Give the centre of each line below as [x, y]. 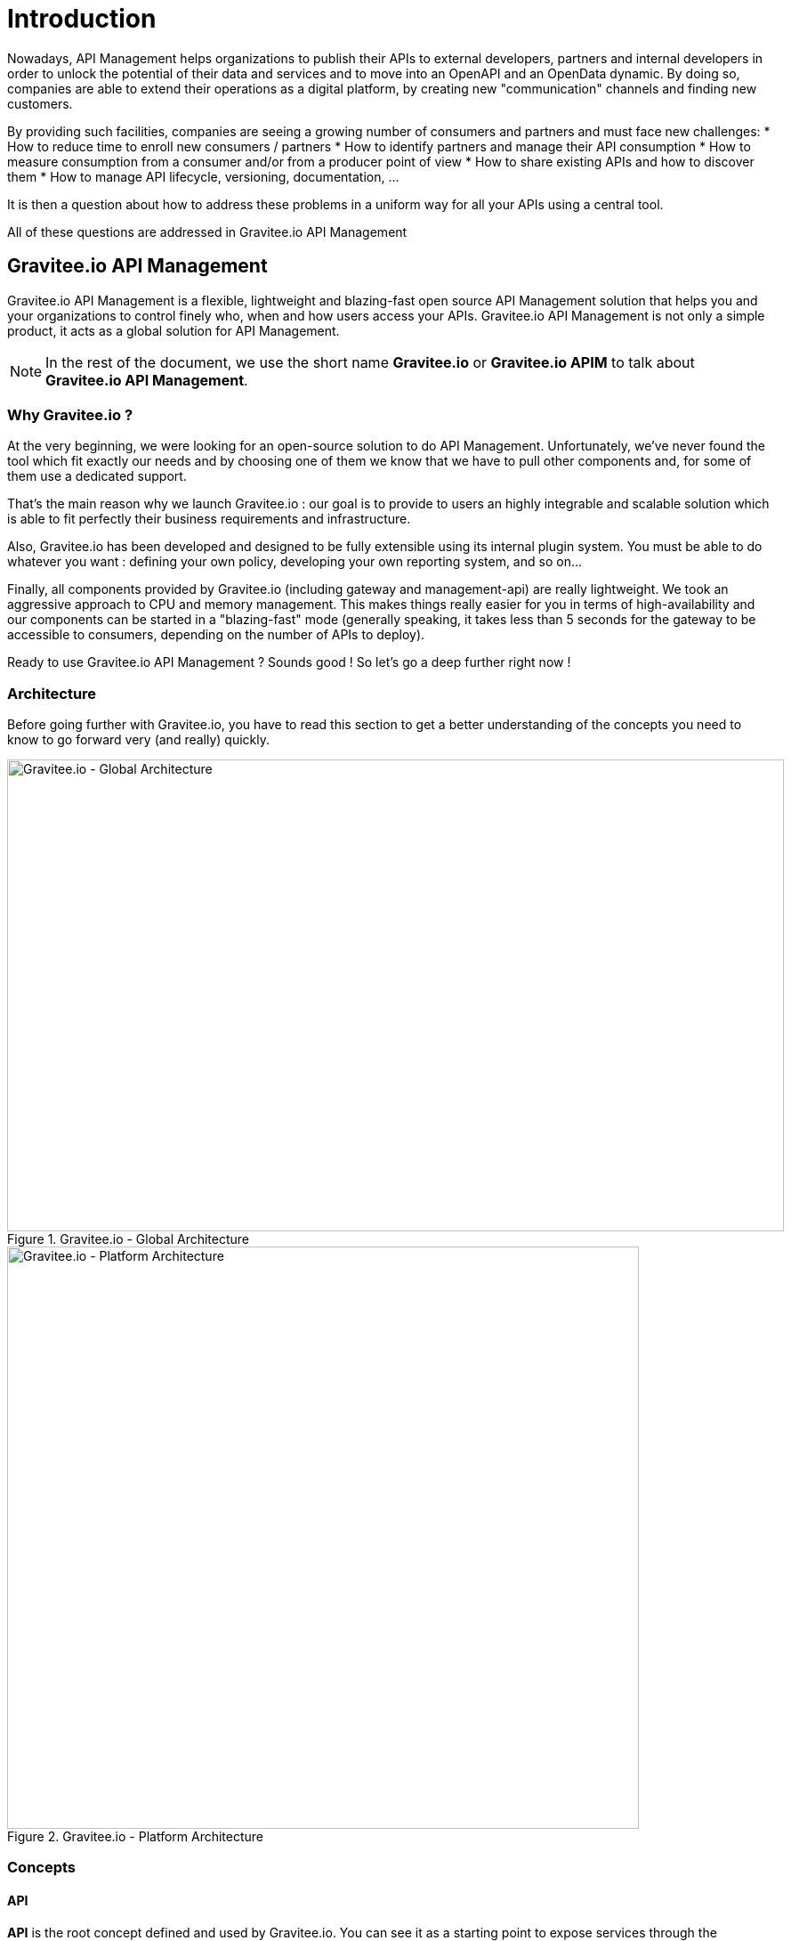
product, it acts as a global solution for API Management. [174, 330]
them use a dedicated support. [97, 476]
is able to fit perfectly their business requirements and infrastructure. [209, 519]
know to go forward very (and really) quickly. [139, 740]
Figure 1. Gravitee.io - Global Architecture [129, 1239]
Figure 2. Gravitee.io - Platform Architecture [136, 1837]
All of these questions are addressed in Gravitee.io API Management [207, 231]
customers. [40, 103]
